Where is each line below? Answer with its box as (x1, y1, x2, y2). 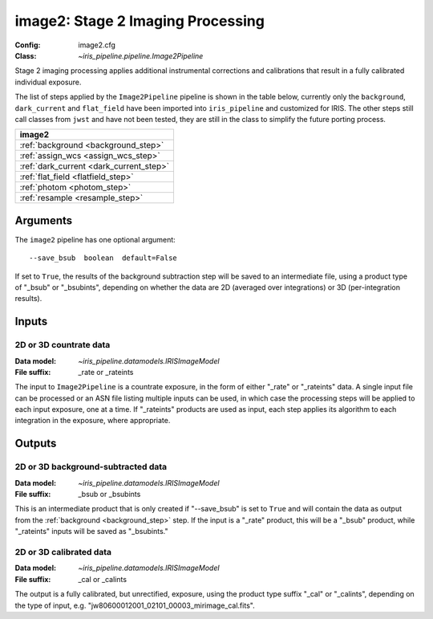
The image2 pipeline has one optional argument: (14, 234, 176, 244)
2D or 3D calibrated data (14, 546, 112, 557)
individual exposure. (14, 77, 82, 87)
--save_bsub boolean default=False (29, 254, 178, 263)
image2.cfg (78, 40, 116, 50)
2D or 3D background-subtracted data (14, 462, 168, 473)
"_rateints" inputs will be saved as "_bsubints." (14, 527, 168, 536)
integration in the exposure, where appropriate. (14, 416, 171, 426)
